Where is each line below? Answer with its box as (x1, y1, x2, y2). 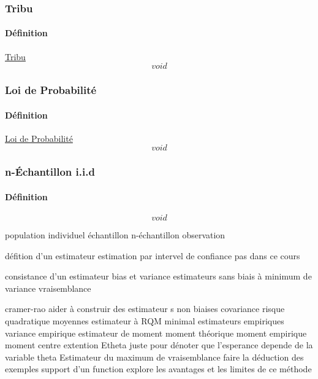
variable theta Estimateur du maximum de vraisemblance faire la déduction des (5, 350, 304, 363)
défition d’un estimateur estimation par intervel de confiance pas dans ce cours (5, 249, 300, 262)
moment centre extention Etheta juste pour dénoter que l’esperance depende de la (5, 338, 313, 351)
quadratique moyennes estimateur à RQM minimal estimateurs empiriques (5, 315, 284, 327)
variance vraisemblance (5, 281, 91, 294)
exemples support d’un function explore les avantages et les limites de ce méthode (5, 362, 312, 375)
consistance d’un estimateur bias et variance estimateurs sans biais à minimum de (5, 270, 312, 283)
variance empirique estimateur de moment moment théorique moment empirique (5, 326, 307, 339)
